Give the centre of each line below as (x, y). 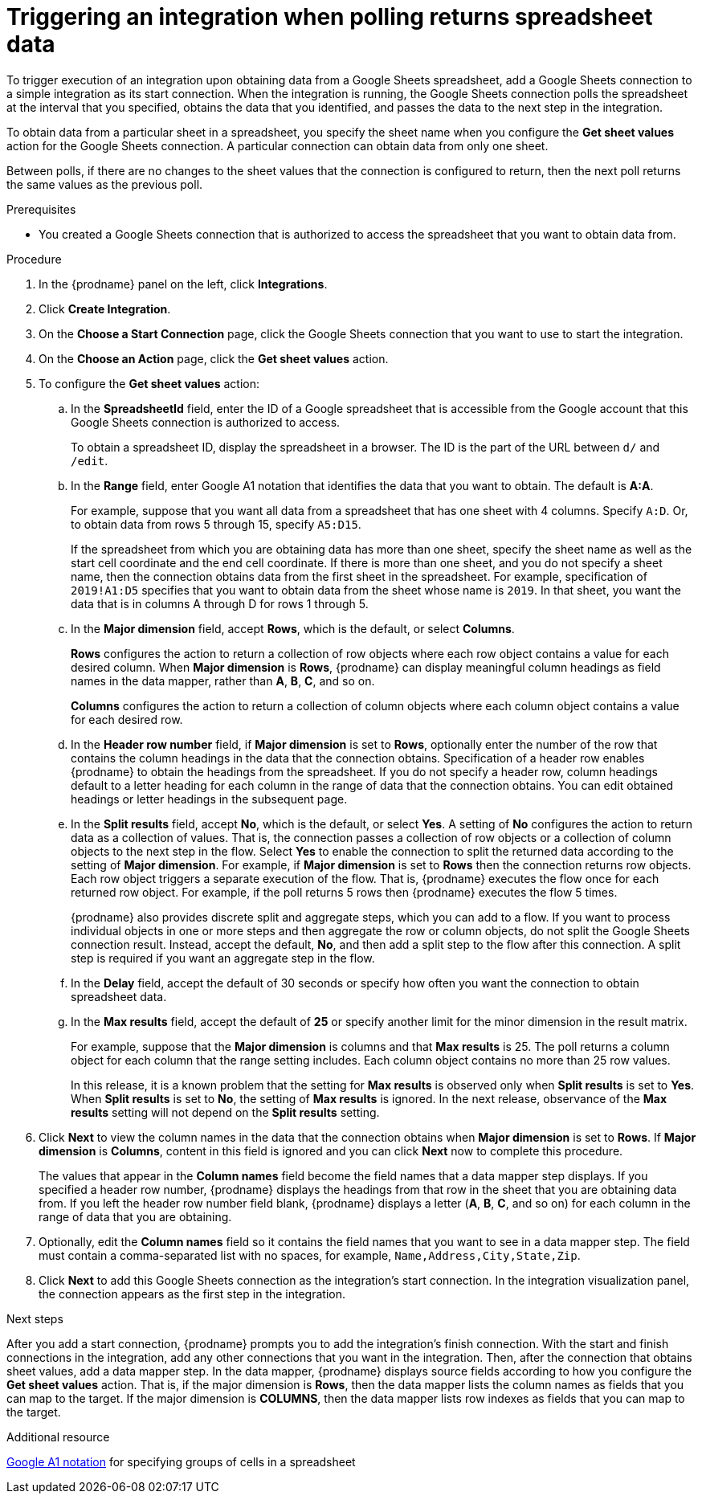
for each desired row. (127, 719)
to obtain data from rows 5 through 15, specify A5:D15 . (216, 524)
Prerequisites (41, 209)
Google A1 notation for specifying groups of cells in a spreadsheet (181, 1461)
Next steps (35, 1318)
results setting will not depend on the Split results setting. (225, 1112)
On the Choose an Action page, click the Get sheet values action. (214, 358)
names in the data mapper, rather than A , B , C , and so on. (223, 681)
